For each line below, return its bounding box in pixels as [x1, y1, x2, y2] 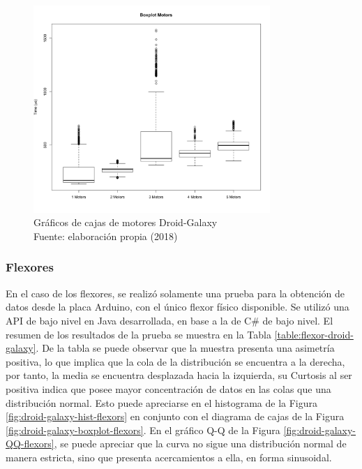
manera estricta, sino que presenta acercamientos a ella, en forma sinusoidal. [6, 449, 332, 464]
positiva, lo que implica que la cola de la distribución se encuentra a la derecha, [6, 354, 345, 368]
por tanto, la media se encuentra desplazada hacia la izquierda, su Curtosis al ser [6, 368, 352, 382]
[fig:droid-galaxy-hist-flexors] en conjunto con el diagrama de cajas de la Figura [6, 409, 345, 424]
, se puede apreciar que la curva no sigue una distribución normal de [54, 436, 347, 451]
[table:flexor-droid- [274, 327, 354, 341]
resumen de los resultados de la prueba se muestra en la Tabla [6, 327, 271, 341]
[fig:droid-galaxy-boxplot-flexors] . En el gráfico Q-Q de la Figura [6, 422, 280, 437]
